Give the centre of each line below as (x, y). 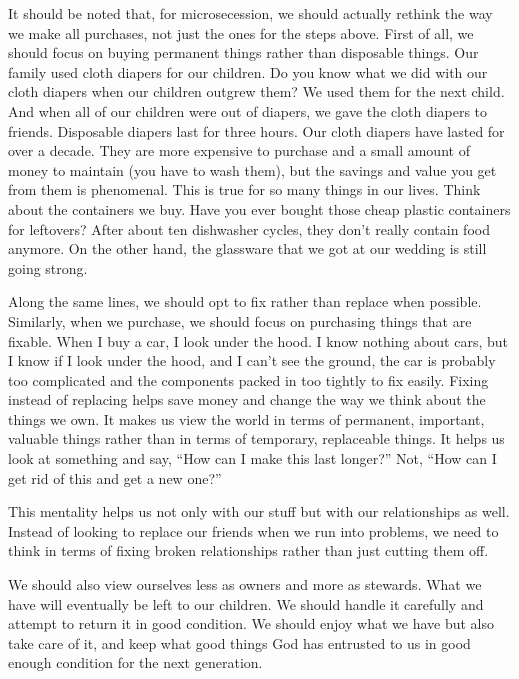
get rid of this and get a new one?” (115, 477)
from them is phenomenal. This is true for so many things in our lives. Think (244, 189)
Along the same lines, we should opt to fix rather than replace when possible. (245, 301)
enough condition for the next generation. (135, 662)
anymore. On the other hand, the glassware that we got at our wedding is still (247, 248)
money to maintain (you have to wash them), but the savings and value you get (252, 169)
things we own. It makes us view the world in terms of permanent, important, (246, 418)
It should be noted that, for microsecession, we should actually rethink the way (250, 13)
